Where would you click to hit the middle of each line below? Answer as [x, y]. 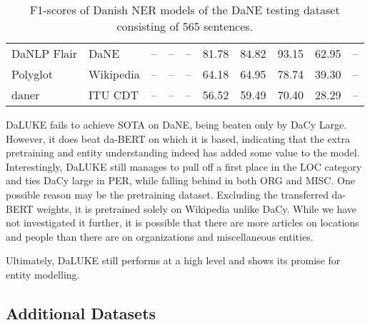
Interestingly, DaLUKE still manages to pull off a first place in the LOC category [184, 166]
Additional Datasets [81, 312]
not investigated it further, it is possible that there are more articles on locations [182, 222]
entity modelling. [43, 274]
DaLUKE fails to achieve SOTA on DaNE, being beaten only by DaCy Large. [176, 124]
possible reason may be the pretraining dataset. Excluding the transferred [167, 194]
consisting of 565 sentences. [185, 26]
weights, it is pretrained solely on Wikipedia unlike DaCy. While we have [197, 208]
